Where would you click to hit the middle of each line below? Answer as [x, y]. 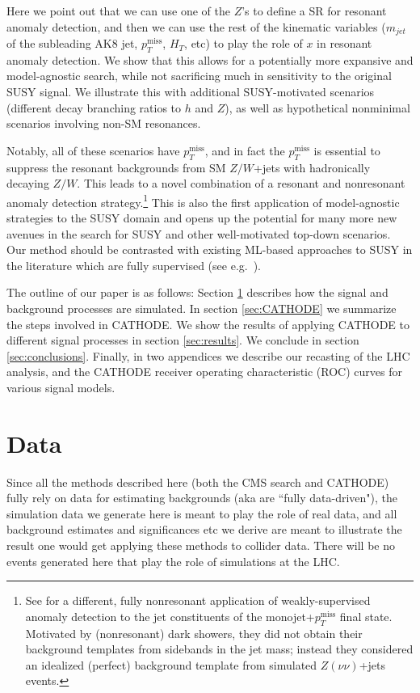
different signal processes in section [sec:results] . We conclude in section [183, 340]
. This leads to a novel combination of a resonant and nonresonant [241, 183]
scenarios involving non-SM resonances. [104, 123]
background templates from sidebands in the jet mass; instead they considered [219, 649]
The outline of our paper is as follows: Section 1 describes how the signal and [197, 292]
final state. [366, 616]
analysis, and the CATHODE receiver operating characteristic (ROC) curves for [204, 372]
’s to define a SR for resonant [314, 11]
